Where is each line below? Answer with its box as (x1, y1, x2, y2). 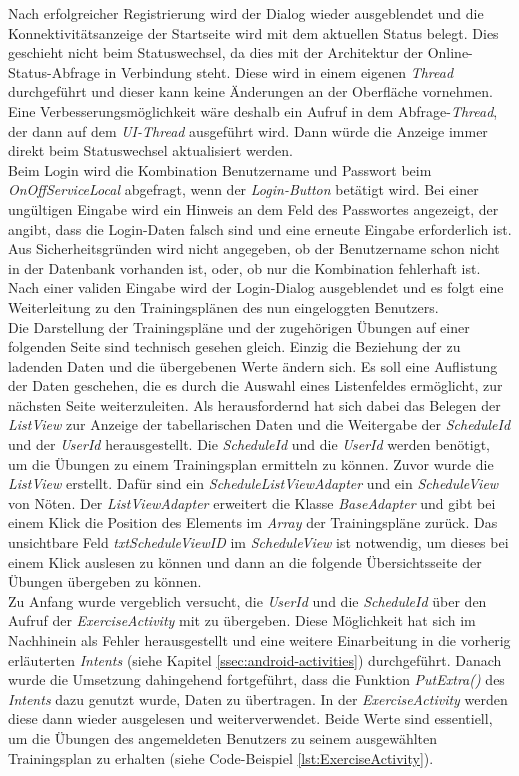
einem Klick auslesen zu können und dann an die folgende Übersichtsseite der (8, 551, 482, 572)
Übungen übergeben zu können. (8, 571, 202, 592)
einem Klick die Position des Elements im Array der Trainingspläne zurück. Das (8, 512, 498, 533)
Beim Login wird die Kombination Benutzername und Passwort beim (8, 159, 432, 180)
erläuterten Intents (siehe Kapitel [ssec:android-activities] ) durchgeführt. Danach (8, 649, 502, 670)
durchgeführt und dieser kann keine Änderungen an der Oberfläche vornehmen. (8, 81, 493, 102)
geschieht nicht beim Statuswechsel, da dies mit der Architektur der (8, 42, 423, 63)
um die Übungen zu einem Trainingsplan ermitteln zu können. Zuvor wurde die (8, 453, 494, 474)
